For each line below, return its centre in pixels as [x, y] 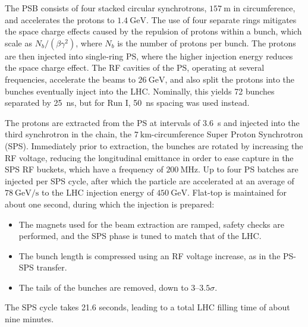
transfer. [52, 267]
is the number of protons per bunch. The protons [207, 43]
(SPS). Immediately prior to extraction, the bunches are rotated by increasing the [154, 145]
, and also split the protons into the [230, 79]
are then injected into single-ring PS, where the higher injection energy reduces [149, 56]
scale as [19, 43]
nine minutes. [29, 319]
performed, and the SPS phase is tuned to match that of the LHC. [140, 236]
